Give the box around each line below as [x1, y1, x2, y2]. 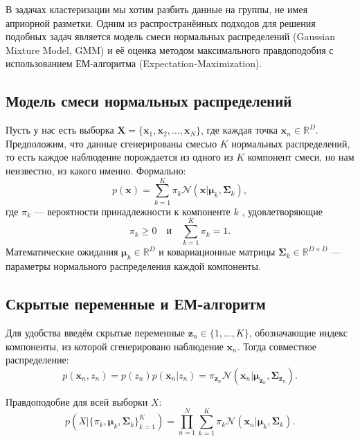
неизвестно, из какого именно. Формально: [6, 163, 186, 177]
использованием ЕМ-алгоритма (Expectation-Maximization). [6, 56, 262, 71]
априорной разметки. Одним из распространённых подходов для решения [6, 15, 316, 30]
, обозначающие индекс [249, 325, 348, 339]
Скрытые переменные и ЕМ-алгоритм [6, 293, 266, 314]
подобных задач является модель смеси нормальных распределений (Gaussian [6, 29, 335, 44]
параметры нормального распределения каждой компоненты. [6, 259, 261, 273]
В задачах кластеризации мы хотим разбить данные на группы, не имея [6, 2, 308, 16]
